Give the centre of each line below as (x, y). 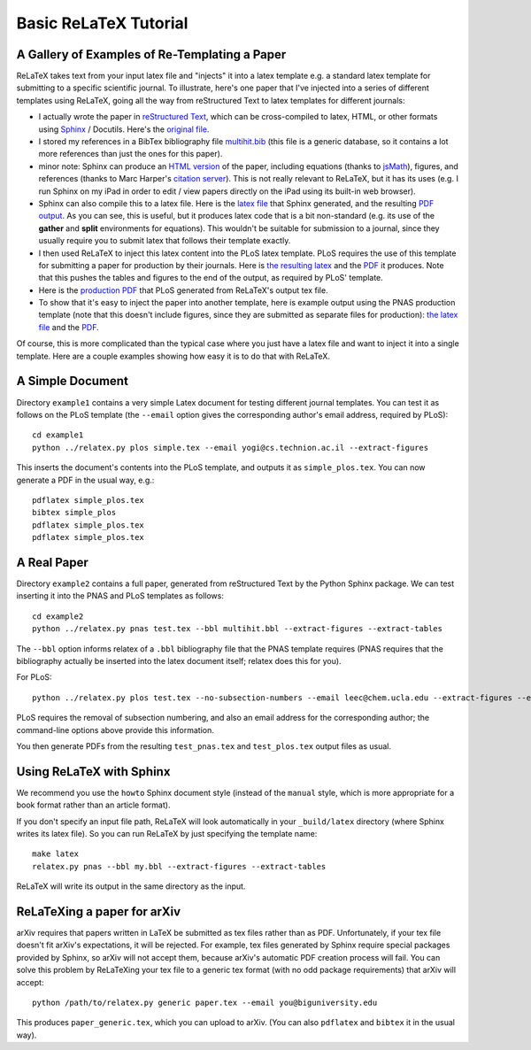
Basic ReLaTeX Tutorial (102, 23)
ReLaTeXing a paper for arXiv (99, 911)
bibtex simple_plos (74, 513)
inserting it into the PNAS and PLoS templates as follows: (120, 596)
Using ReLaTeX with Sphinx (93, 772)
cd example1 (58, 435)
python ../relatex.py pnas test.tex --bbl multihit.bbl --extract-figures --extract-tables (237, 629)
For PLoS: (34, 677)
